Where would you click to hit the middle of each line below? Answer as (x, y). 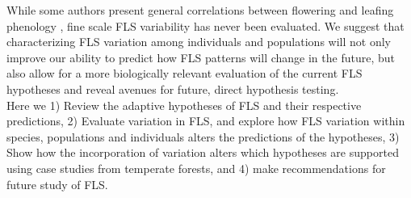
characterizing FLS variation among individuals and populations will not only (199, 42)
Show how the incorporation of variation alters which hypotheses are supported (203, 152)
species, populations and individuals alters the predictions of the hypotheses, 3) (203, 136)
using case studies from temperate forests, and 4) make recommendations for (196, 168)
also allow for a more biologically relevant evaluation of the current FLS (185, 73)
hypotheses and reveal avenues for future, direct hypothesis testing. (173, 88)
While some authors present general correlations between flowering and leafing (200, 10)
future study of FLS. (57, 184)
